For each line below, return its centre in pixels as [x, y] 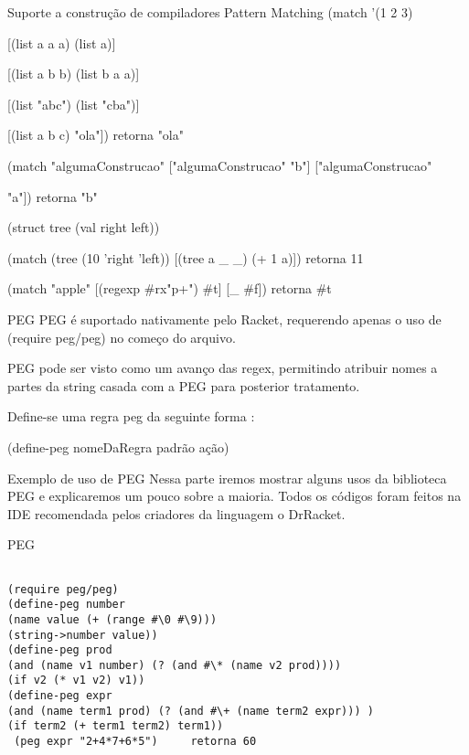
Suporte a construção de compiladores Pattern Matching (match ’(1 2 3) [210, 12]
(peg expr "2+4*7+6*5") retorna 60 [135, 742]
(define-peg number [66, 605]
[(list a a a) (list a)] [62, 43]
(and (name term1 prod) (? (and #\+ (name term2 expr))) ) [191, 711]
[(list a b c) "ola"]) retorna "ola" [96, 135]
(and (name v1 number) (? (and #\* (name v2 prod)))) [175, 665]
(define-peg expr [60, 696]
